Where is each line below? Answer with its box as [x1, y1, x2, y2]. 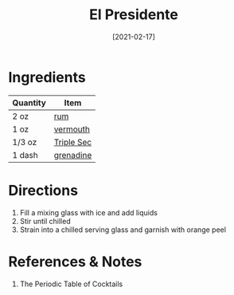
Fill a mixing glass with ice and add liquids [19, 207, 158, 217]
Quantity [12, 97, 46, 108]
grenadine [53, 149, 92, 160]
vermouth [53, 124, 90, 135]
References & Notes [8, 253, 142, 270]
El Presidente [88, 6, 179, 24]
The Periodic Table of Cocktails [19, 279, 123, 289]
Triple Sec [53, 136, 92, 147]
